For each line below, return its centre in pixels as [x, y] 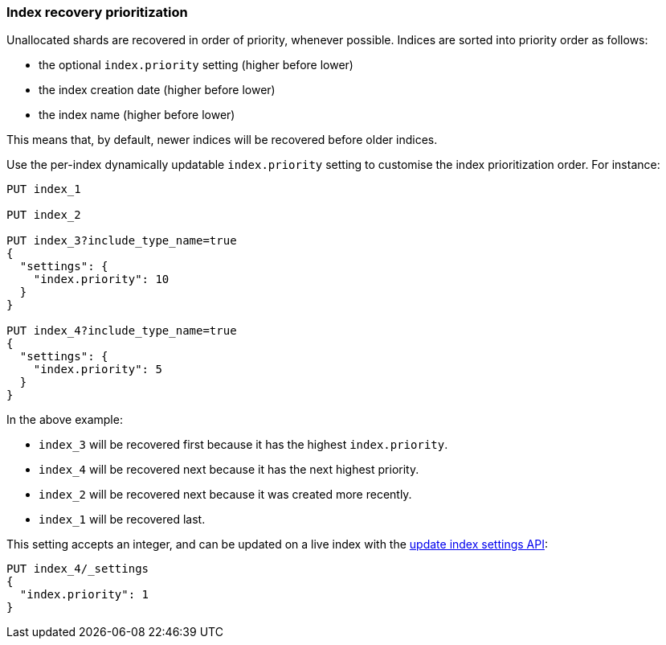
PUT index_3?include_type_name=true [122, 241]
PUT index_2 [44, 215]
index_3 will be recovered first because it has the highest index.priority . [243, 445]
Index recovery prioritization [97, 12]
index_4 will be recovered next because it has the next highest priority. [229, 470]
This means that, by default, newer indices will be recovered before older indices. [222, 140]
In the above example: [65, 420]
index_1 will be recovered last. [122, 520]
